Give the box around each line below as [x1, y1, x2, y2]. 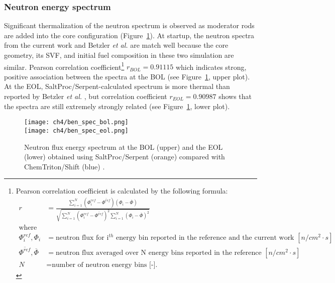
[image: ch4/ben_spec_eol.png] [24, 127, 129, 134]
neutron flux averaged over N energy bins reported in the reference [55, 249, 262, 256]
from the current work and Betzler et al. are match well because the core [4, 40, 229, 50]
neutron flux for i [55, 234, 109, 241]
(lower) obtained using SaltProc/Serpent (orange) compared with [24, 151, 225, 162]
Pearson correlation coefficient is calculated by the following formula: [16, 185, 228, 196]
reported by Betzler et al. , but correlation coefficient [4, 91, 167, 102]
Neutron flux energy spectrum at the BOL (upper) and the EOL [24, 141, 223, 152]
